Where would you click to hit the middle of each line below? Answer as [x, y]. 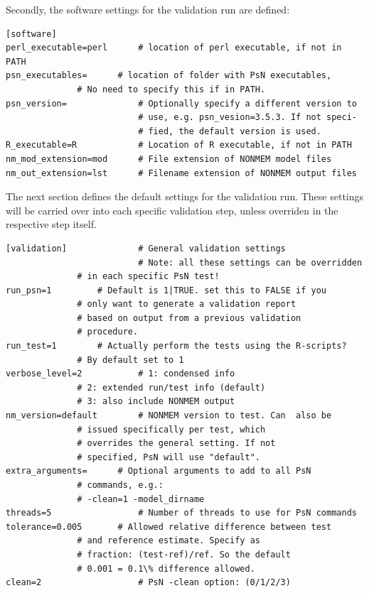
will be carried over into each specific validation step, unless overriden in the [172, 210]
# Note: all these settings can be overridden [250, 262]
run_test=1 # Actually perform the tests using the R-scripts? [176, 346]
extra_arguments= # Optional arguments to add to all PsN [159, 471]
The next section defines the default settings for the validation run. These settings [185, 196]
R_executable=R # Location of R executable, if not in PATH [179, 145]
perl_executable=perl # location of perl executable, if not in [174, 48]
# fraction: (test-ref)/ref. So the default [184, 554]
